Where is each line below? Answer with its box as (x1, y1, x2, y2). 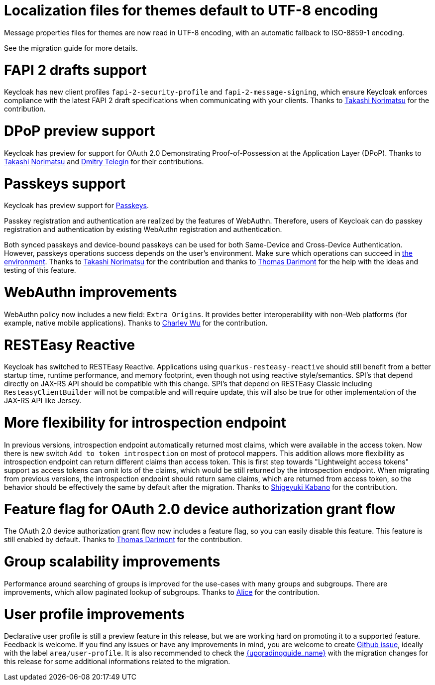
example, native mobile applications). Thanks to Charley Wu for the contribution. (4, 318, 268, 327)
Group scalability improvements (4, 553, 220, 570)
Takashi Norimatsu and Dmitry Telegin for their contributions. (4, 157, 204, 166)
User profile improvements (4, 605, 185, 623)
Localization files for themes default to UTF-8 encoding (4, 2, 378, 19)
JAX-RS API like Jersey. (4, 396, 82, 405)
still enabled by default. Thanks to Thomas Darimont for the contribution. (4, 535, 242, 544)
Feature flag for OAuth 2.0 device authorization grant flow (4, 500, 396, 518)
